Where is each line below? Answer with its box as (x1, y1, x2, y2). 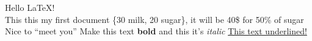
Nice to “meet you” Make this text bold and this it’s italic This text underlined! (5, 25, 307, 37)
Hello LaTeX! (5, 1, 55, 13)
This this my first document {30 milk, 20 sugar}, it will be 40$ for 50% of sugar (5, 13, 304, 25)
